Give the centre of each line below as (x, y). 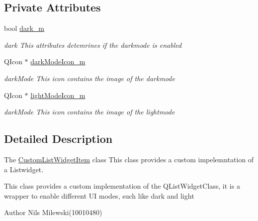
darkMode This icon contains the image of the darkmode (89, 78)
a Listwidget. (24, 169)
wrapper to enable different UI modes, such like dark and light (99, 195)
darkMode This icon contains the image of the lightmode (89, 112)
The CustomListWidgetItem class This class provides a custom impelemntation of (129, 159)
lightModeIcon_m (58, 95)
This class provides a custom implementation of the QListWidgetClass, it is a (122, 186)
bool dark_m (24, 28)
